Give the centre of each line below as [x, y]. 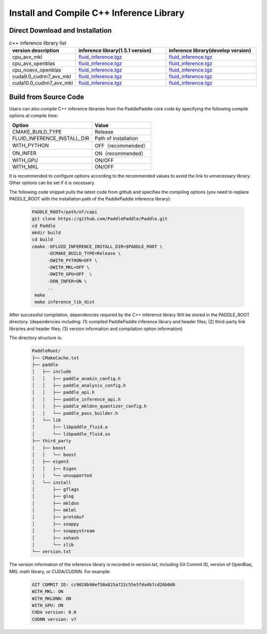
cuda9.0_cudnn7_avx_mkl [42, 77]
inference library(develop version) [210, 50]
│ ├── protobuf [58, 517]
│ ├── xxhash [55, 538]
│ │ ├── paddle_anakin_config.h [76, 378]
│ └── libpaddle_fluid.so [71, 434]
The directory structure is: [36, 338]
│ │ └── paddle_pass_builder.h [75, 413]
